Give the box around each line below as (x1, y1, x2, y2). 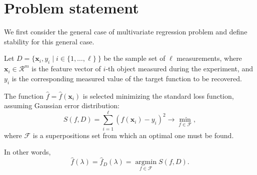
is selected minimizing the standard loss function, (82, 90, 234, 101)
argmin (135, 159, 157, 166)
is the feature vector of (31, 63, 101, 74)
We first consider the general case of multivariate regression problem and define (4, 26, 247, 37)
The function (4, 90, 43, 101)
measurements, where (176, 53, 242, 63)
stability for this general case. (4, 36, 94, 46)
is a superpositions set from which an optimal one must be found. (32, 130, 234, 140)
